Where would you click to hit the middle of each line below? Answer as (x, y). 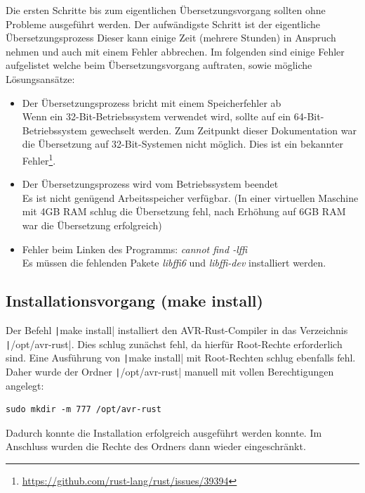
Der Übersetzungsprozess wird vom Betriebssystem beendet (150, 184)
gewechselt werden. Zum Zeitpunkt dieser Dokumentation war (223, 130)
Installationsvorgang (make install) (134, 301)
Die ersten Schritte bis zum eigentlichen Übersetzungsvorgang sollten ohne (166, 10)
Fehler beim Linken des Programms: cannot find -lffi (135, 249)
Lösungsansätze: (40, 78)
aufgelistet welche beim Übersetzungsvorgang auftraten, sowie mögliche (159, 65)
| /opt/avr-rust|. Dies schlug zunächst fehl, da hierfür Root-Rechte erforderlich (174, 344)
